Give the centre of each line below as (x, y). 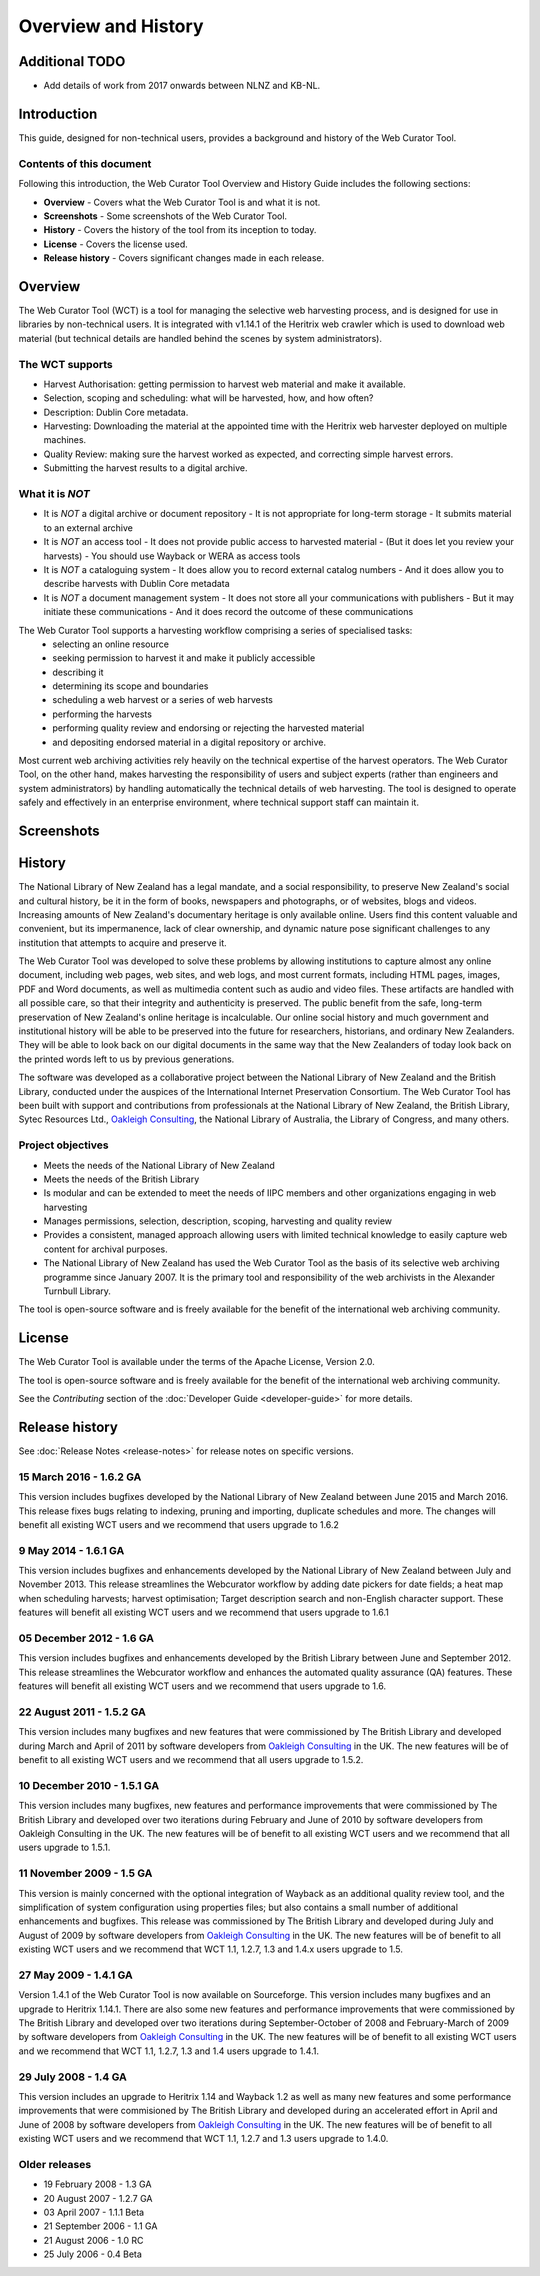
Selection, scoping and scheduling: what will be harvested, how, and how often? (208, 398)
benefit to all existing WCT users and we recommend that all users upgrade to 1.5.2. (191, 1760)
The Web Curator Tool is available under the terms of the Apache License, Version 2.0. (196, 1362)
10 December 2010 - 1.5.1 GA (89, 1785)
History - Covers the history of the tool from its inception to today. (180, 230)
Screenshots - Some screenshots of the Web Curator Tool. (165, 216)
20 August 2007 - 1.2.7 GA (98, 2198)
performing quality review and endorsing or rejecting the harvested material (208, 728)
